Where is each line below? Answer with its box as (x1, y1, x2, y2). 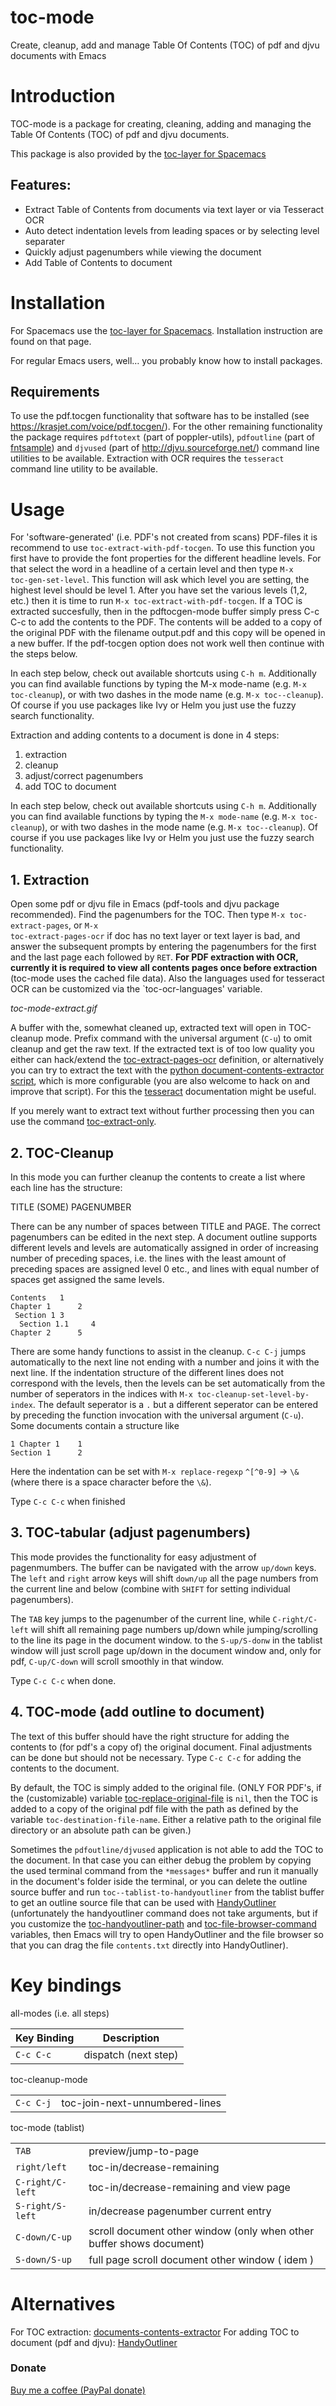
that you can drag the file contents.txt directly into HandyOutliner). (10, 1939, 289, 1951)
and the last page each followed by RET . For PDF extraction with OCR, (10, 951, 299, 963)
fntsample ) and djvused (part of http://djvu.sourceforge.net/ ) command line (10, 442, 320, 454)
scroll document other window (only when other (88, 2224, 315, 2238)
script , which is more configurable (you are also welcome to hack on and (10, 1075, 311, 1087)
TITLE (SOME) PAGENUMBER (10, 1201, 132, 1213)
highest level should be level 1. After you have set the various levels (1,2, (10, 584, 308, 596)
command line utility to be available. (10, 463, 158, 475)
